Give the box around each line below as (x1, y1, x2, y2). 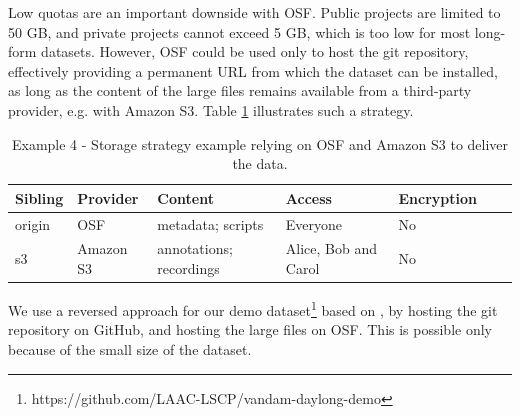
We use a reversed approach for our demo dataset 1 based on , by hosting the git (8, 297, 498, 320)
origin (15, 213, 51, 234)
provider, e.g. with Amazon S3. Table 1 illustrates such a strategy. (8, 99, 414, 120)
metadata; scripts (157, 213, 264, 234)
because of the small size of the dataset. (8, 338, 252, 359)
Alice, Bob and (285, 238, 378, 259)
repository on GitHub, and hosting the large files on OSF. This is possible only (8, 319, 492, 340)
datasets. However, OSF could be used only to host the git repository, (41, 41, 469, 62)
